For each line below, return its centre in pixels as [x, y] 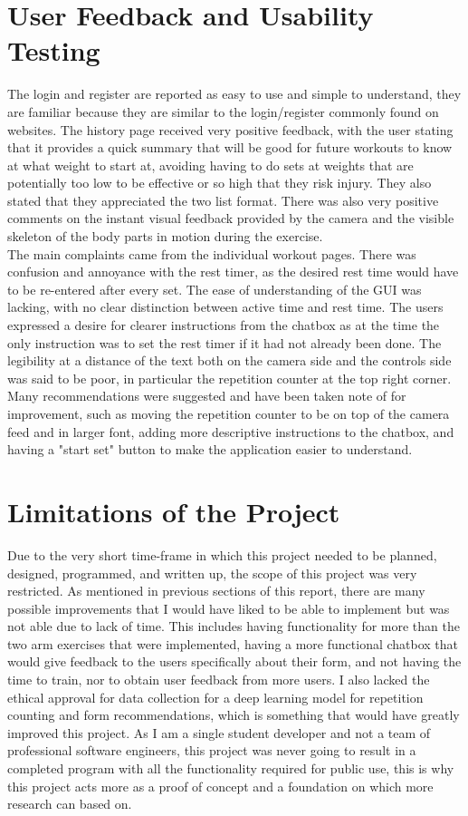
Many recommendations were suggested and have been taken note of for [207, 396]
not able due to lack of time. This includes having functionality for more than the [234, 626]
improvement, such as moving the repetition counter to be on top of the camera [229, 413]
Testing [54, 50]
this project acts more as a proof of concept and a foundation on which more [220, 786]
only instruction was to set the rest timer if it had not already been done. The [224, 342]
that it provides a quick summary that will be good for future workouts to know [230, 147]
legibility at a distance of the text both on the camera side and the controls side [229, 360]
